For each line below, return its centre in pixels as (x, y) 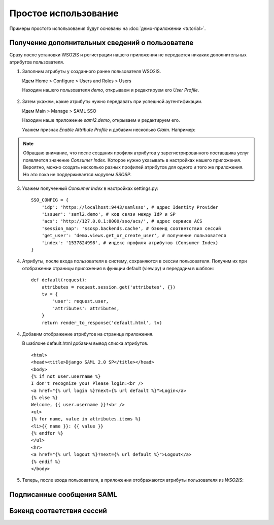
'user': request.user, (81, 301)
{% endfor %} (47, 433)
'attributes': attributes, (86, 308)
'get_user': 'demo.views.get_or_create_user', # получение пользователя (134, 236)
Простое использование (64, 13)
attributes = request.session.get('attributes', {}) (109, 287)
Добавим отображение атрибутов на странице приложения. (88, 334)
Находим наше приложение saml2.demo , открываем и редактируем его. (101, 120)
